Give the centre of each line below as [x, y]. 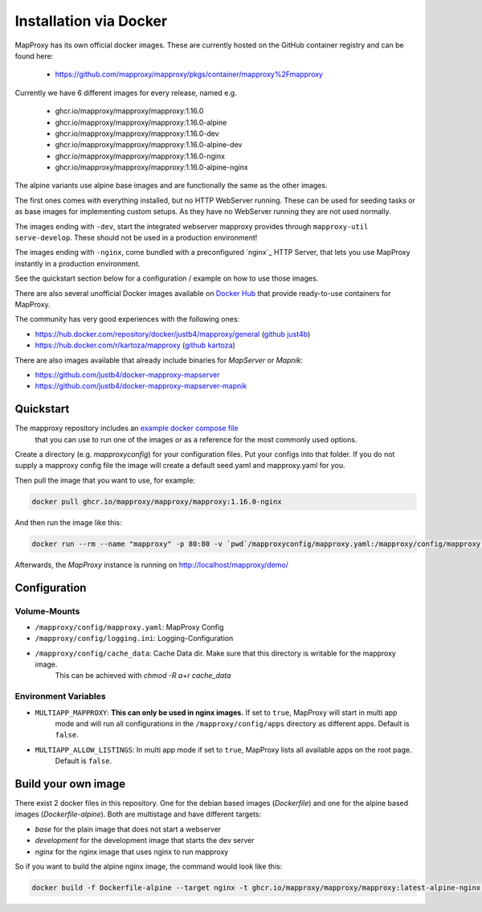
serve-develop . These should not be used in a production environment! [136, 238]
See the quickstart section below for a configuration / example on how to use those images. [167, 278]
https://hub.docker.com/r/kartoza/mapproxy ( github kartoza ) [135, 345]
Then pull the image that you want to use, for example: [105, 480]
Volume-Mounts [47, 611]
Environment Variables [60, 696]
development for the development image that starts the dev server [145, 840]
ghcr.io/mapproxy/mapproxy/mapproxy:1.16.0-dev [137, 134]
